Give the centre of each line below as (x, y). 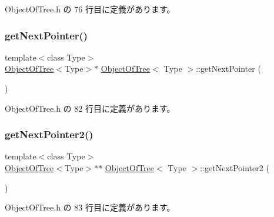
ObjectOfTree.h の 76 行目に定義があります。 (90, 9)
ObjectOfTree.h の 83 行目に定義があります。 (90, 207)
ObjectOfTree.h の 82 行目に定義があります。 (90, 108)
